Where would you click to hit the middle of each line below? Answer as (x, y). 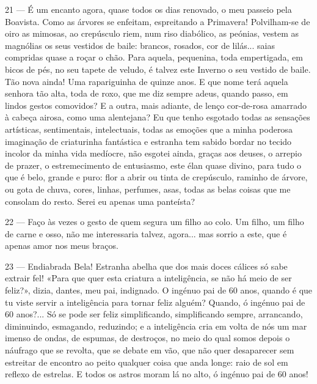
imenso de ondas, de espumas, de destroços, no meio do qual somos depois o (148, 338)
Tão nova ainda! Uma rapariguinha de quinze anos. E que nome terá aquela (147, 81)
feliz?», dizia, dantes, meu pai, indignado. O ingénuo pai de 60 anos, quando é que (159, 290)
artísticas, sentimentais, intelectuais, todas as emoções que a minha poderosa (149, 129)
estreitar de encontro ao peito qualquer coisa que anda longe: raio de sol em (147, 362)
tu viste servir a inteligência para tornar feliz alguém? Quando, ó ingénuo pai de (155, 302)
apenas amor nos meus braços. (62, 246)
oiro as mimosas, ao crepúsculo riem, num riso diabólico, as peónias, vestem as (152, 33)
